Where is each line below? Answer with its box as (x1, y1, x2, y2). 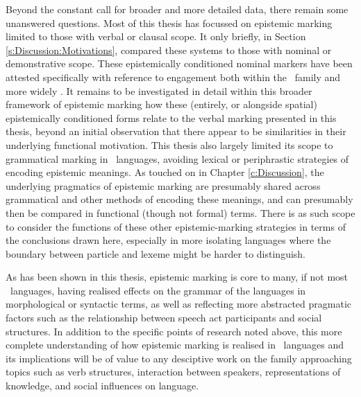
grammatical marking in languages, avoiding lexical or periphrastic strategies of (6, 151, 349, 166)
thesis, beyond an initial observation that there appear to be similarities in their (6, 124, 346, 139)
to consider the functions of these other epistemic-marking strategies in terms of (6, 219, 346, 233)
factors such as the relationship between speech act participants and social (6, 310, 322, 325)
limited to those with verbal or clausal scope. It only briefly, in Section (6, 29, 306, 44)
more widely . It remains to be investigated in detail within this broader (6, 83, 312, 98)
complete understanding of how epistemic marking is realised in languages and (6, 337, 344, 352)
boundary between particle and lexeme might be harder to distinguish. (6, 246, 306, 261)
